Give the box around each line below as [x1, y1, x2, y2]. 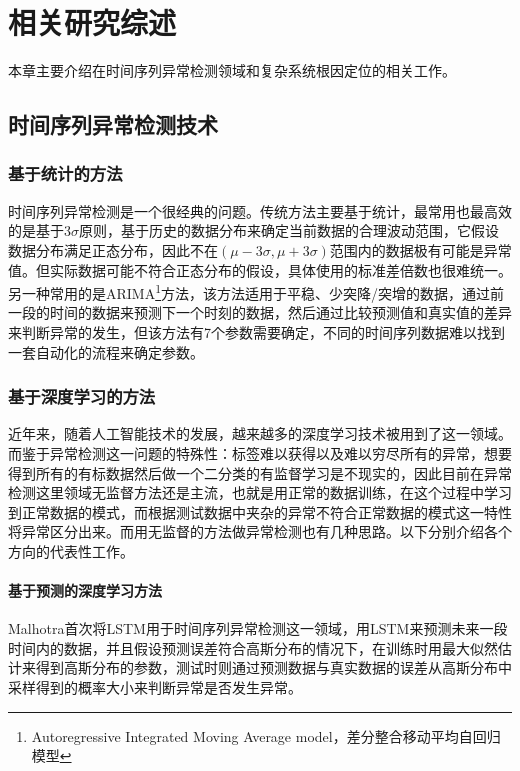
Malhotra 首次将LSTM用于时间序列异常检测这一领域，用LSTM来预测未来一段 [8, 618, 508, 639]
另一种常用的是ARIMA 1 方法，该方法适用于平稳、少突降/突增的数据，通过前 [8, 280, 505, 303]
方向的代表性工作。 [8, 540, 134, 561]
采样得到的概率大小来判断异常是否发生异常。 [8, 677, 302, 698]
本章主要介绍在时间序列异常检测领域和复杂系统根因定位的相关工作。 [8, 60, 456, 81]
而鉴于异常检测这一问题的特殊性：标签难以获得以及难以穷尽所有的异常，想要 [8, 442, 512, 463]
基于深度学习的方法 [8, 384, 156, 409]
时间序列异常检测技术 [8, 109, 218, 140]
